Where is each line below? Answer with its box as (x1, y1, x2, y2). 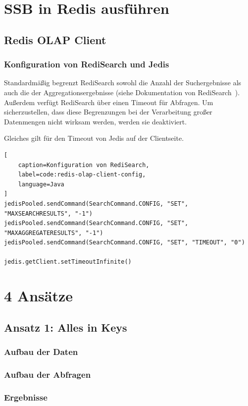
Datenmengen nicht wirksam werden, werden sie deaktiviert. (4, 116, 187, 126)
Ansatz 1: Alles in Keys (4, 319, 127, 335)
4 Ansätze (4, 286, 73, 306)
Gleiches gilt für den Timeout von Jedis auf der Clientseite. (4, 133, 184, 143)
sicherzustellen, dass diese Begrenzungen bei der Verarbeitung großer (4, 107, 212, 117)
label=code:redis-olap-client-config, (18, 171, 146, 178)
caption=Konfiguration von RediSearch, (18, 161, 149, 169)
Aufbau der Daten (4, 346, 78, 358)
